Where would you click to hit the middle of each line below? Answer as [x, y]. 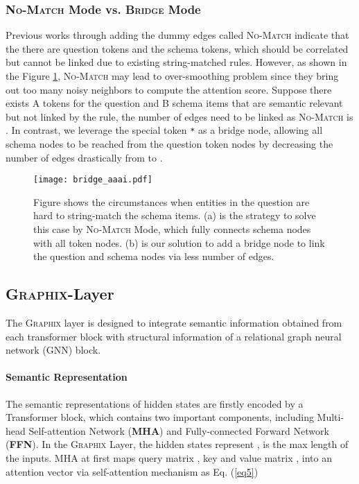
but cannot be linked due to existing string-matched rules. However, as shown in [176, 62]
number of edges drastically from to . [84, 157]
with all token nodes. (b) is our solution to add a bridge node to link [179, 242]
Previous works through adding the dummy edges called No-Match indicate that [177, 35]
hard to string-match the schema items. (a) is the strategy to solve [175, 215]
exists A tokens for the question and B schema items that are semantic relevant [174, 103]
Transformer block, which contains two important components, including [160, 417]
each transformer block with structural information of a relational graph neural [174, 336]
